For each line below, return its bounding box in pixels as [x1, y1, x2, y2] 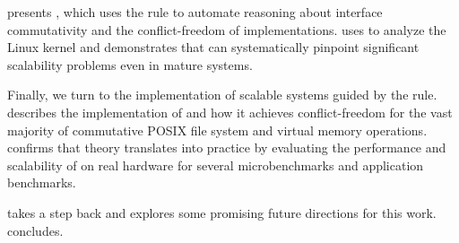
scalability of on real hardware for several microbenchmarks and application [7, 155, 424, 174]
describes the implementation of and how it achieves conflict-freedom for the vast [7, 102, 453, 121]
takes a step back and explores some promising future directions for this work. [7, 203, 437, 221]
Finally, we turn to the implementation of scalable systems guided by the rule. [7, 85, 437, 104]
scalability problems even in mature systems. [7, 55, 253, 74]
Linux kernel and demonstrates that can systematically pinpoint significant [7, 38, 420, 56]
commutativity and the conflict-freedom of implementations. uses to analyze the [7, 20, 446, 39]
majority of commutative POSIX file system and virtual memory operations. [7, 120, 428, 139]
